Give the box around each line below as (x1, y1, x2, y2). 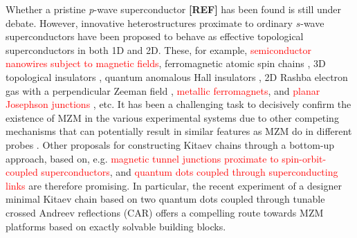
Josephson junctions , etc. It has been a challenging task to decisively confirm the (6, 97, 351, 111)
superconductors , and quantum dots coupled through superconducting (41, 165, 338, 179)
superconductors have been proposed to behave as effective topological (6, 29, 304, 44)
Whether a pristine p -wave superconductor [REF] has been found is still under (6, 2, 342, 16)
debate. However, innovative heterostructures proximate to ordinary (6, 15, 293, 30)
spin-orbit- (282, 151, 327, 165)
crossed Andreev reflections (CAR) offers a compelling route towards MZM (6, 205, 324, 219)
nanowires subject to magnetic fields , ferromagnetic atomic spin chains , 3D (6, 56, 326, 71)
